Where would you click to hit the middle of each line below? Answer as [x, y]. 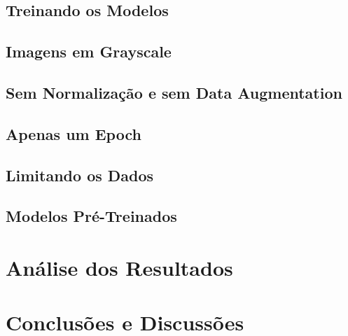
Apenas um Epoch [74, 133]
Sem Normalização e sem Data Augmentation [174, 92]
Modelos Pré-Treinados [91, 216]
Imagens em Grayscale [89, 51]
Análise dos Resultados [119, 267]
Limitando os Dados [80, 175]
